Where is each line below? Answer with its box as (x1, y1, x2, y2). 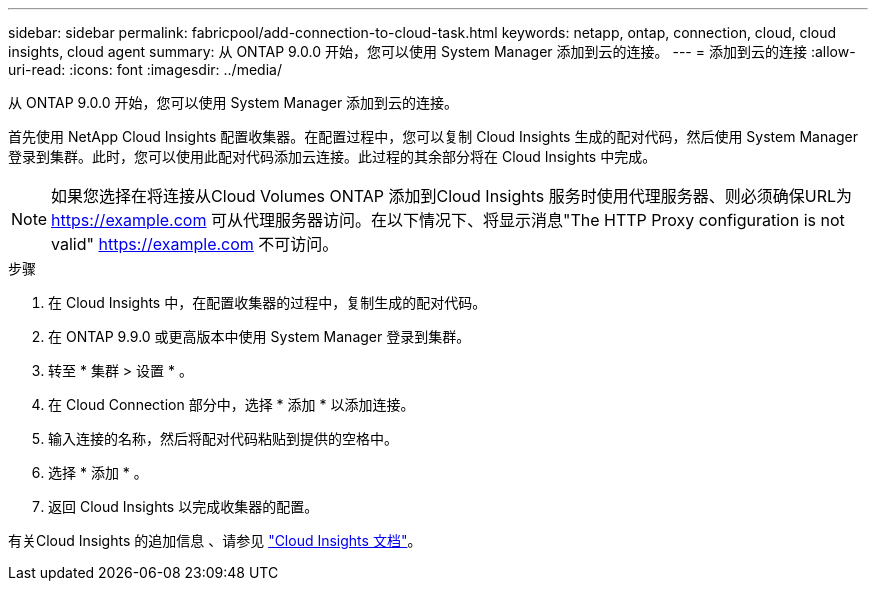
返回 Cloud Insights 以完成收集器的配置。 (48, 498, 319, 515)
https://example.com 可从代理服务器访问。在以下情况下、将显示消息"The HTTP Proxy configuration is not (51, 210, 845, 230)
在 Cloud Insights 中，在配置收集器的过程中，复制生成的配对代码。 (48, 294, 487, 311)
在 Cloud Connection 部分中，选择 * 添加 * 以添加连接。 (48, 396, 415, 413)
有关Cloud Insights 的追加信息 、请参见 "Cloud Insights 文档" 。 (8, 532, 422, 549)
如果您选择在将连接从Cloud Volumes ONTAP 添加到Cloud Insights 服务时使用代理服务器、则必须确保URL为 (51, 186, 852, 206)
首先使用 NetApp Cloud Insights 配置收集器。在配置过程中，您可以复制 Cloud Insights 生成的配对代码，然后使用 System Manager (8, 128, 859, 145)
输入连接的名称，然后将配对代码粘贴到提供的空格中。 (48, 430, 398, 447)
